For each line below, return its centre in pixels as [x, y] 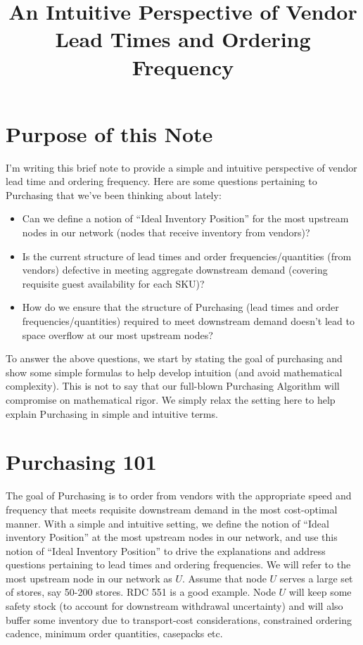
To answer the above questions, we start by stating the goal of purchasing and [174, 358]
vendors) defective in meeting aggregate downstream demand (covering [175, 270]
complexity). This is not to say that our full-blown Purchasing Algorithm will [173, 386]
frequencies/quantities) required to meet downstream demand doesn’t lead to [188, 321]
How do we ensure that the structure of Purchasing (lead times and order [180, 307]
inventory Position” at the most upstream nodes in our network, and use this [172, 537]
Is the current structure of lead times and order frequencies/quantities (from [187, 256]
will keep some [320, 592]
